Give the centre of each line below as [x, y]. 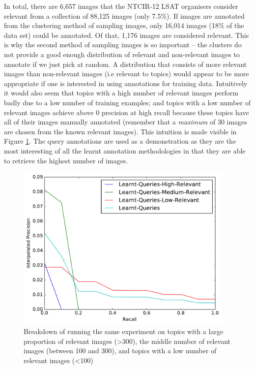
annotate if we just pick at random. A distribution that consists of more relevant [126, 64]
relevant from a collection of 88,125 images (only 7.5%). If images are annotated [124, 15]
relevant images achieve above [49, 112]
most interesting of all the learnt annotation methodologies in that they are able [125, 150]
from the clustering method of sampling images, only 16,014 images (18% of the [124, 25]
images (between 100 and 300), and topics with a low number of [120, 351]
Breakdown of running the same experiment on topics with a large [124, 331]
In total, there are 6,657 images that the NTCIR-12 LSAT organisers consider [121, 6]
